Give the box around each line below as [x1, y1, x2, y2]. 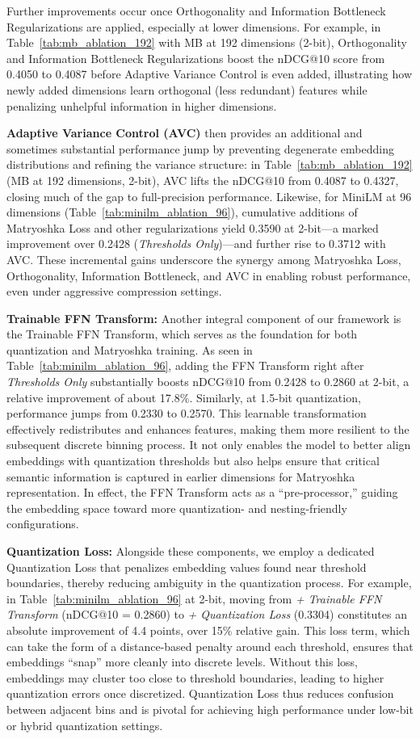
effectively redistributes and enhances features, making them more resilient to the [6, 420, 409, 437]
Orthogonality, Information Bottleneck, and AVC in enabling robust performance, [6, 267, 411, 283]
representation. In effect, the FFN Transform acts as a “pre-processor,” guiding [6, 484, 398, 501]
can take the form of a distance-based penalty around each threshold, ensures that [6, 637, 414, 654]
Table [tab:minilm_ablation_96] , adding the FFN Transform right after [6, 357, 364, 374]
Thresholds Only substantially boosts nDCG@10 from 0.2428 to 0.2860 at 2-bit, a [6, 373, 409, 390]
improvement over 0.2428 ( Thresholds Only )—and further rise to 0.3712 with [6, 235, 386, 252]
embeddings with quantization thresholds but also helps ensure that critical [6, 452, 380, 469]
